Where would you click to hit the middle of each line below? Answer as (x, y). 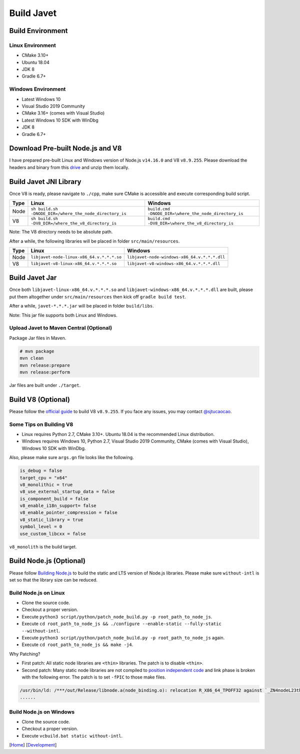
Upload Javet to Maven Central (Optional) (61, 328)
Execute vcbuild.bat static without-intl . (72, 735)
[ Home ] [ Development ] (33, 745)
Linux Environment (32, 45)
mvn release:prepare (45, 365)
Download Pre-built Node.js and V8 (65, 148)
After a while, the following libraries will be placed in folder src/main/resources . (94, 241)
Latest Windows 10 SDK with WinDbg (60, 120)
